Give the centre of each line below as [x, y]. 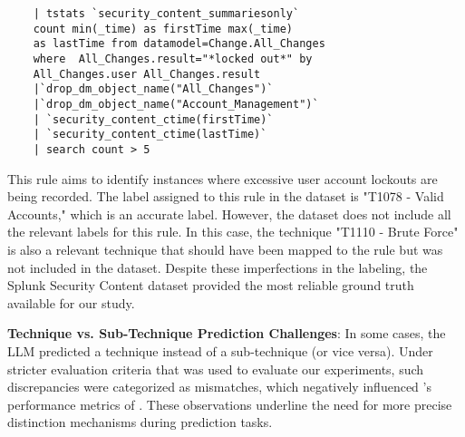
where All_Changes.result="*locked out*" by [173, 58]
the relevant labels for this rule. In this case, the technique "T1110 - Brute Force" [233, 232]
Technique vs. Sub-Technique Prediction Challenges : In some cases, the [227, 333]
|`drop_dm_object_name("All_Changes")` [153, 89]
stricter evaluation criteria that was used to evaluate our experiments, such [216, 369]
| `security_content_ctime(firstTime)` [153, 119]
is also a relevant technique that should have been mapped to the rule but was [225, 249]
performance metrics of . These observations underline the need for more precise [230, 404]
